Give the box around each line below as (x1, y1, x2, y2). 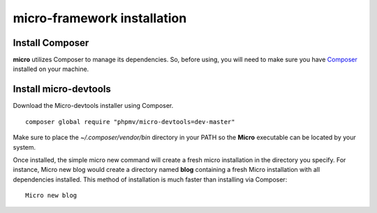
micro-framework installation (13, 10, 187, 26)
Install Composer (13, 37, 89, 49)
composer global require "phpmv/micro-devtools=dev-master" (25, 118, 235, 125)
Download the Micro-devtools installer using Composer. (13, 102, 174, 110)
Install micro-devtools (13, 84, 112, 95)
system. (13, 143, 36, 151)
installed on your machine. (13, 65, 89, 73)
